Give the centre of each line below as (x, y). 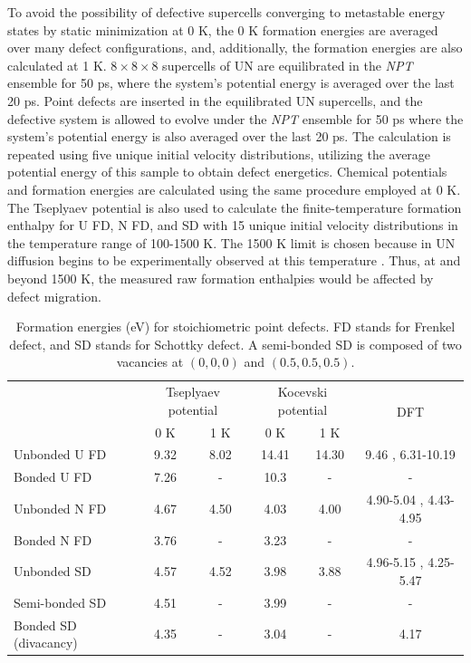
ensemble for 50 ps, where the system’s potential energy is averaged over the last (231, 83)
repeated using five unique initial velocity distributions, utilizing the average (219, 154)
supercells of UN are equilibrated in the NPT (288, 65)
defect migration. (54, 296)
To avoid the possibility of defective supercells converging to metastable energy (226, 12)
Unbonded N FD (60, 508)
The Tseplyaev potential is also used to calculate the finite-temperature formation (235, 207)
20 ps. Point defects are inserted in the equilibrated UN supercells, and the (215, 100)
